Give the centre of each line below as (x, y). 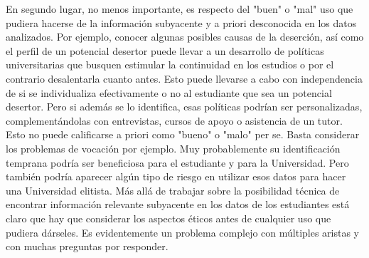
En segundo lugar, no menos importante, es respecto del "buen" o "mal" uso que (180, 9)
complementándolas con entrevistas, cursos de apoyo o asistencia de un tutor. (174, 120)
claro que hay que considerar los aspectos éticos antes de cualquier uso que (169, 218)
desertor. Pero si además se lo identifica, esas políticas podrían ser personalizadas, (184, 107)
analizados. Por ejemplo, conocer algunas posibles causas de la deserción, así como (185, 37)
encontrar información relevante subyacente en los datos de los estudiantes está (178, 204)
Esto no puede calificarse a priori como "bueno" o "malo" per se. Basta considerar (183, 134)
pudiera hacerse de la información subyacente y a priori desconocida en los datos (181, 22)
